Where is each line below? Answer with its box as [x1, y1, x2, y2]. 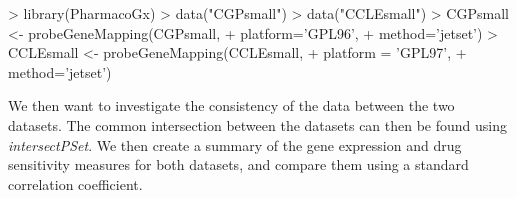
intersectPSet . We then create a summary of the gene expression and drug [8, 134, 462, 155]
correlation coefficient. [8, 173, 143, 194]
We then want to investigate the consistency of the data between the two [8, 95, 455, 116]
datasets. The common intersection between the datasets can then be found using [8, 114, 508, 135]
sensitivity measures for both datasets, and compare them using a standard [8, 154, 469, 175]
